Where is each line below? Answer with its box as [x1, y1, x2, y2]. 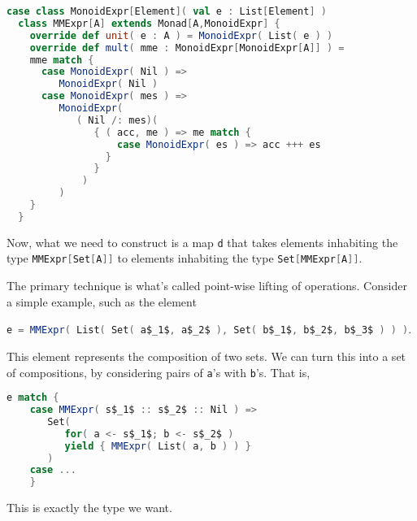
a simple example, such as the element [7, 293, 197, 310]
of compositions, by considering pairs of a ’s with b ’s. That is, [7, 363, 311, 380]
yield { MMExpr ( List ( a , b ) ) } [64, 440, 251, 452]
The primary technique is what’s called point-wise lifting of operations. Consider [7, 277, 407, 294]
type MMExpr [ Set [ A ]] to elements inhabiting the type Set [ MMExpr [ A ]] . [7, 250, 363, 267]
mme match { [29, 54, 94, 66]
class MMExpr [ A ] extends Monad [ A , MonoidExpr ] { [18, 17, 280, 29]
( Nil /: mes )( [76, 114, 159, 126]
